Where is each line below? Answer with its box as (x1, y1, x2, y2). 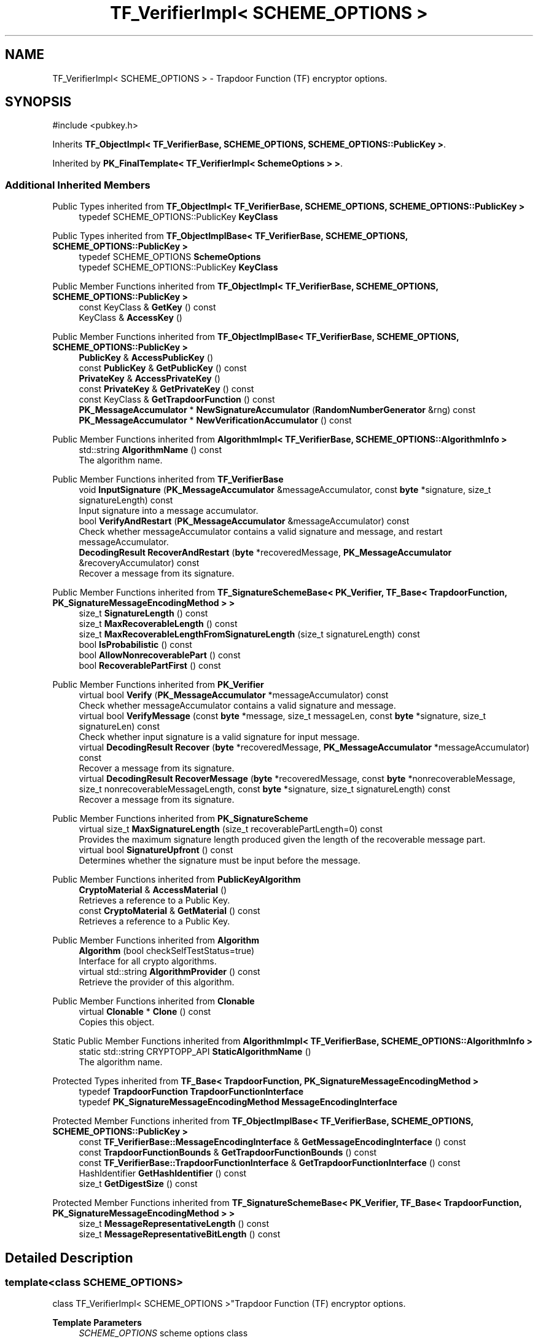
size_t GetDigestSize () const (79, 1178, 198, 1189)
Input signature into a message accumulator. (79, 505, 259, 516)
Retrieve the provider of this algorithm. (79, 977, 235, 988)
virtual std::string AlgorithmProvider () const (79, 966, 260, 977)
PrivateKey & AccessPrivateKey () (79, 373, 220, 384)
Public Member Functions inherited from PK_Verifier (52, 679, 264, 690)
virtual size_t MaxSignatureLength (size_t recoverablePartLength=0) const (79, 824, 383, 835)
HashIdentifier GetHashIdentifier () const (79, 1168, 247, 1179)
